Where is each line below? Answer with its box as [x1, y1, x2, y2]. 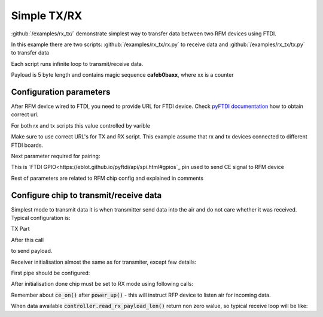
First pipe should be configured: [11, 270, 90, 276]
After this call [11, 236, 44, 243]
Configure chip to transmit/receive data [11, 190, 162, 200]
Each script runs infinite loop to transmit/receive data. [11, 60, 144, 67]
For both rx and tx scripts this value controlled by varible [11, 122, 151, 129]
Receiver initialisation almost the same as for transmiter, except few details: [11, 258, 197, 265]
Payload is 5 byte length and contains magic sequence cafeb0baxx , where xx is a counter [11, 71, 234, 79]
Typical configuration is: [11, 215, 71, 222]
